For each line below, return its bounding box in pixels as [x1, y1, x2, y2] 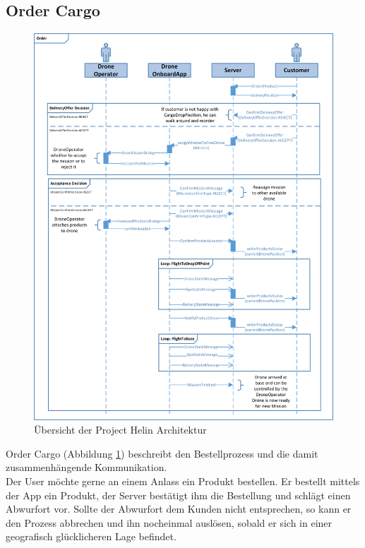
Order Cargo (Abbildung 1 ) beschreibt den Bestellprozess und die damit [6, 446, 318, 460]
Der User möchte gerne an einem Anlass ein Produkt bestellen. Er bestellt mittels [6, 474, 360, 489]
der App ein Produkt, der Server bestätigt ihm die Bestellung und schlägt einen [6, 487, 351, 502]
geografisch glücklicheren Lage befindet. [6, 529, 176, 544]
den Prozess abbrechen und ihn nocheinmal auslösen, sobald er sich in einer [6, 515, 333, 530]
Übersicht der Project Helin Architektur [34, 422, 207, 437]
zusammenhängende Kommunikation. [6, 460, 167, 475]
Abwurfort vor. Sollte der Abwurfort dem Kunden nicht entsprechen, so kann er [6, 501, 352, 516]
